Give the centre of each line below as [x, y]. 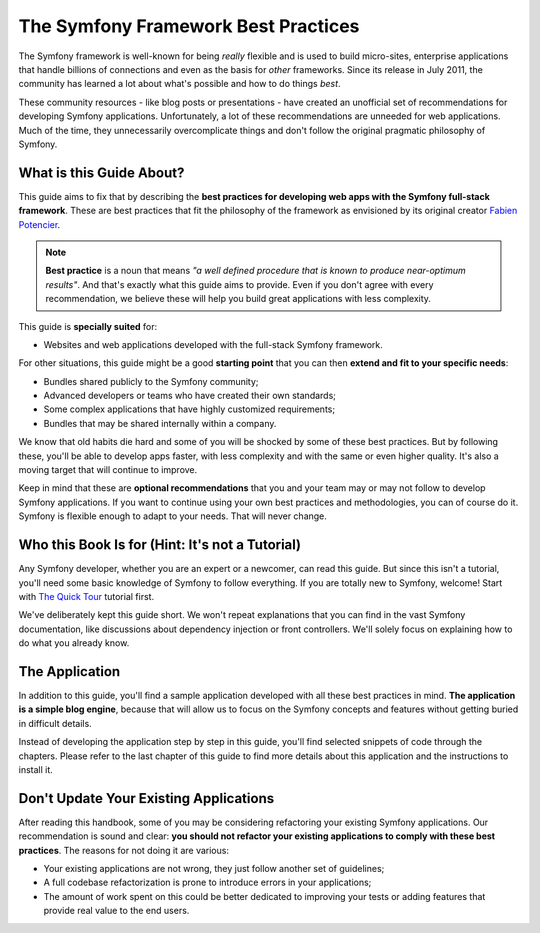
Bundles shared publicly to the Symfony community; [151, 381]
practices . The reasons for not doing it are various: [124, 850]
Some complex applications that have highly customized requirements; [189, 409]
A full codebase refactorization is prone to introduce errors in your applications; [207, 882]
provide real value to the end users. [116, 911]
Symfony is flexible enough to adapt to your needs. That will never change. [172, 516]
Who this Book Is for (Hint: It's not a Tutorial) [160, 545]
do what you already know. [74, 643]
